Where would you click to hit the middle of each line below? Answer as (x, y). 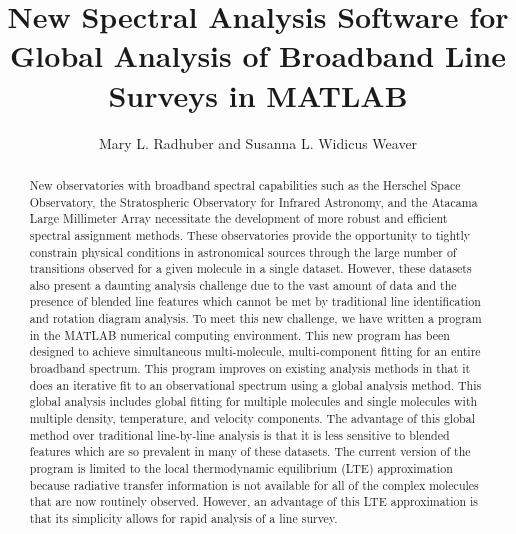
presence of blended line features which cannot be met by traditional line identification (255, 301)
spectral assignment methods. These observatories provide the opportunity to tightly (250, 234)
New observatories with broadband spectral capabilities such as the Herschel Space (245, 184)
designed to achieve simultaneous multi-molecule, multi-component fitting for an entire (255, 351)
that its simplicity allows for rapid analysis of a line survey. (183, 518)
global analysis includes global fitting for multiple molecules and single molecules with (253, 401)
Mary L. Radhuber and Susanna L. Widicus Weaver (258, 142)
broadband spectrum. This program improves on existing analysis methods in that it (250, 368)
